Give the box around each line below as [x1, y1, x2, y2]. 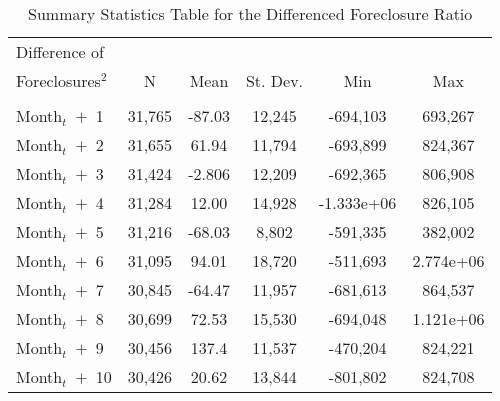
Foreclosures [16, 68, 101, 92]
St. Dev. [245, 68, 304, 92]
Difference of [16, 39, 104, 63]
